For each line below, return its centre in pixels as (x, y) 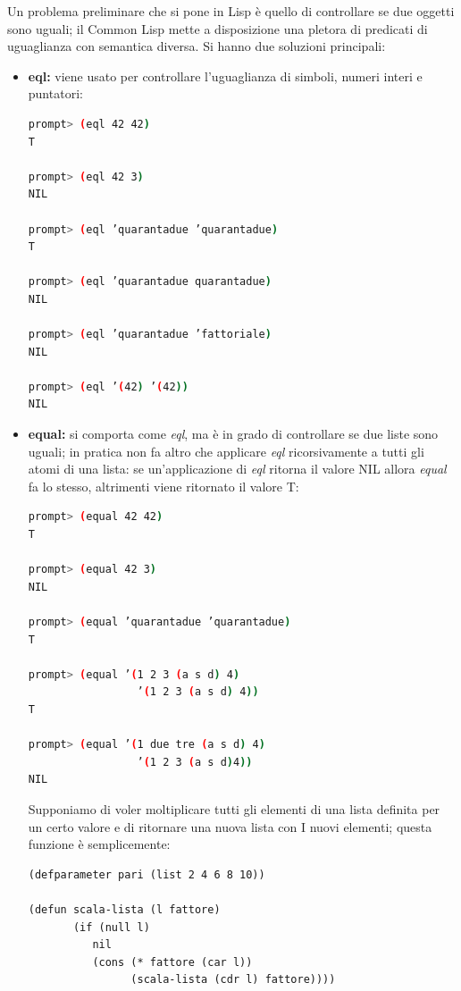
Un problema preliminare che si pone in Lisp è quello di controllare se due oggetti (231, 11)
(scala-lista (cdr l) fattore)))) (233, 980)
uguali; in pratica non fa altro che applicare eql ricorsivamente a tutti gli (226, 451)
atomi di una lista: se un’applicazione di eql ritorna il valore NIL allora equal (237, 469)
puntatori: (55, 93)
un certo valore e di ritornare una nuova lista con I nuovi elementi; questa (230, 826)
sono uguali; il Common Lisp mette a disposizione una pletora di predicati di (218, 28)
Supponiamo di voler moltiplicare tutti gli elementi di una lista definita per (234, 808)
